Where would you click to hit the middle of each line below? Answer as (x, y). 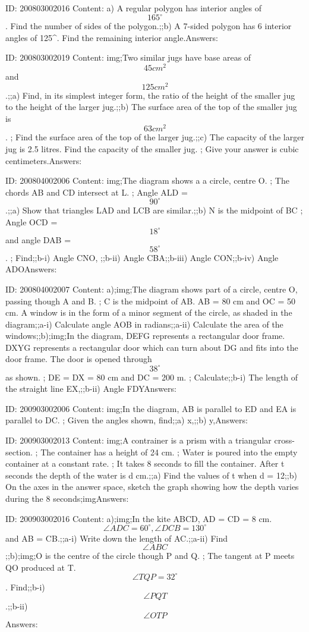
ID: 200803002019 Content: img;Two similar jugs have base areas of (128, 57)
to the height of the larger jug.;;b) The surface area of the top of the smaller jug (151, 107)
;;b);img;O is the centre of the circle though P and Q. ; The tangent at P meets (150, 556)
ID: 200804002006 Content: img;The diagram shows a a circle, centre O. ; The (147, 180)
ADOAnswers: (31, 269)
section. (19, 452)
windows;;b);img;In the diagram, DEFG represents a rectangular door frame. (145, 336)
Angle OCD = (31, 221)
